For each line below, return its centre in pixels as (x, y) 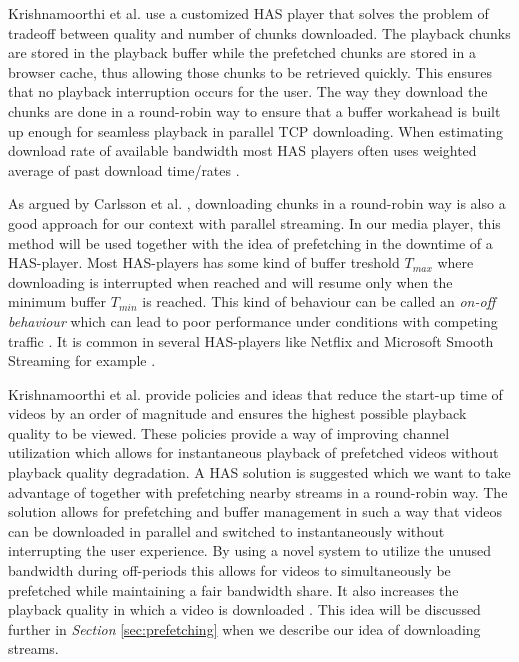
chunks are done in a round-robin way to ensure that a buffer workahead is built (254, 110)
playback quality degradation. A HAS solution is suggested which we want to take (259, 472)
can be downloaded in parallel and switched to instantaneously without (226, 530)
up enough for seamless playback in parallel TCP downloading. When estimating (255, 130)
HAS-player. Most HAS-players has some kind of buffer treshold (204, 262)
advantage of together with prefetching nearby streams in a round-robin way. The (258, 491)
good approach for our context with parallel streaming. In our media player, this (254, 222)
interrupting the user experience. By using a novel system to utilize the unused (249, 550)
